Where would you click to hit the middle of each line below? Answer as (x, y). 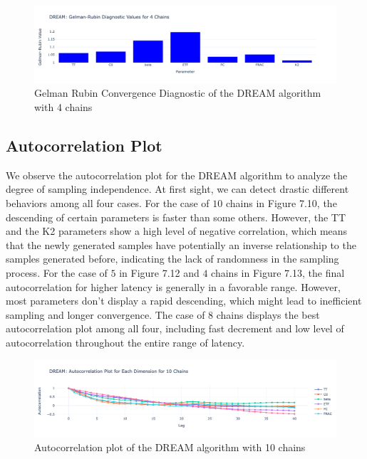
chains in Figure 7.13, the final (278, 273)
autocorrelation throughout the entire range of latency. (125, 342)
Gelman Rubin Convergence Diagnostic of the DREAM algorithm (178, 93)
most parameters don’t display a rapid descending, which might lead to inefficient (184, 301)
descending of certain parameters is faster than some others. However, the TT (176, 217)
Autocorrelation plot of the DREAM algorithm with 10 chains (170, 447)
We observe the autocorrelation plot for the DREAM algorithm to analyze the (177, 175)
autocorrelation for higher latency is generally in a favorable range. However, (173, 286)
